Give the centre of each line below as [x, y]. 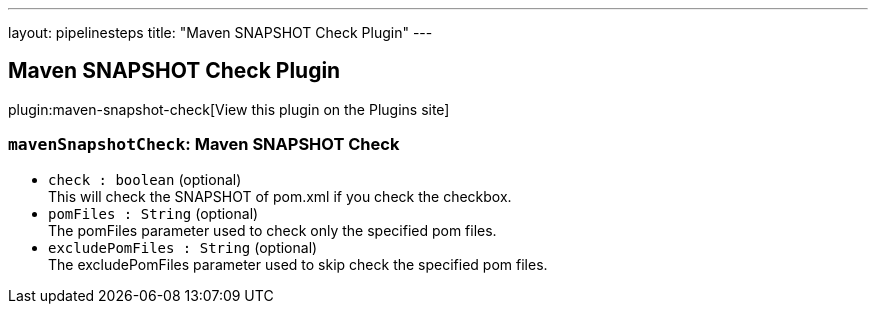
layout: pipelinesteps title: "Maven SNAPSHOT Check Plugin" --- [220, 32]
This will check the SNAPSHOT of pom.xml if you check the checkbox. [280, 196]
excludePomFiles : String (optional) [183, 247]
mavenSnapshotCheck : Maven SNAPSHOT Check [204, 144]
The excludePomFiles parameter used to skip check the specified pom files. [298, 264]
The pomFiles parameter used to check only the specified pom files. [272, 230]
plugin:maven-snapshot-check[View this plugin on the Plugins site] [229, 109]
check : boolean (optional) [145, 179]
